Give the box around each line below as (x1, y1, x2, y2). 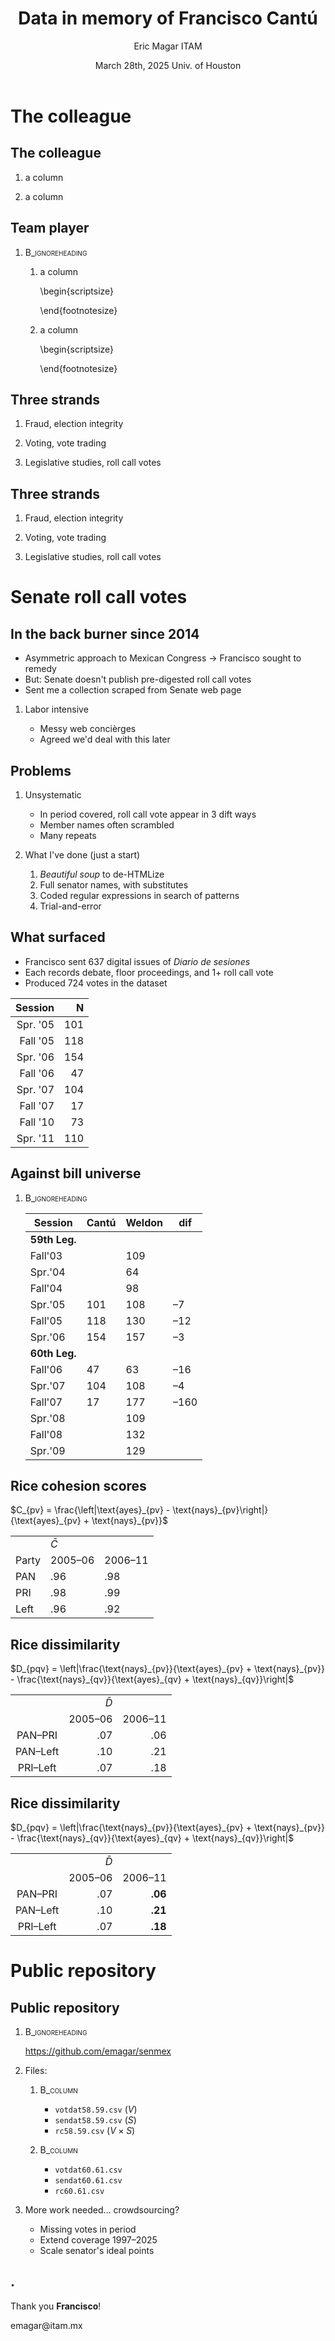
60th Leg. (29, 1346, 77, 1360)
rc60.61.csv (54, 2187, 105, 2197)
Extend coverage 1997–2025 (39, 2234, 158, 2246)
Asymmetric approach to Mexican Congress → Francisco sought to (24, 652, 302, 664)
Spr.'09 (29, 1443, 66, 1457)
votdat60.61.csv (54, 2165, 123, 2176)
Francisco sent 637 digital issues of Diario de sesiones (24, 955, 251, 967)
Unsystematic (24, 789, 82, 801)
